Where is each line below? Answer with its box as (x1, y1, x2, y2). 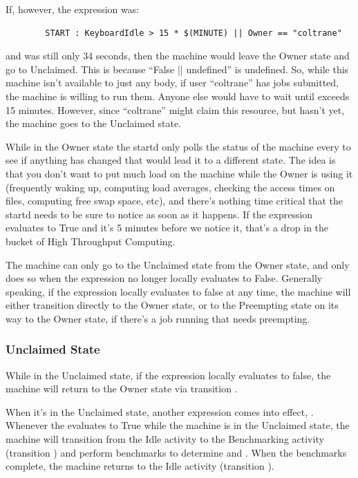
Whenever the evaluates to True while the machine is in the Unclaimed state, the (6, 418, 350, 432)
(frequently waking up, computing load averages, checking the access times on (6, 180, 335, 194)
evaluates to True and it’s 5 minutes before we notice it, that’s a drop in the (6, 220, 329, 235)
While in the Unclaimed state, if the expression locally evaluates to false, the (6, 367, 331, 382)
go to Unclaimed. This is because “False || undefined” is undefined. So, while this (6, 61, 349, 76)
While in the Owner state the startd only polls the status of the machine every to (6, 139, 351, 153)
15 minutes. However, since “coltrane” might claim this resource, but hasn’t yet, (6, 102, 345, 117)
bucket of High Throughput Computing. (6, 233, 176, 248)
